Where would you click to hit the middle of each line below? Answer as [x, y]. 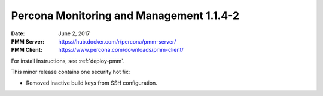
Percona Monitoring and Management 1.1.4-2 [125, 16]
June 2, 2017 [74, 33]
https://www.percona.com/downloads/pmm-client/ [121, 50]
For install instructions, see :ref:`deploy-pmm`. [68, 61]
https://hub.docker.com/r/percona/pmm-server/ [117, 41]
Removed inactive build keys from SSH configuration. [92, 83]
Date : [18, 33]
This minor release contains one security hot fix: [71, 72]
